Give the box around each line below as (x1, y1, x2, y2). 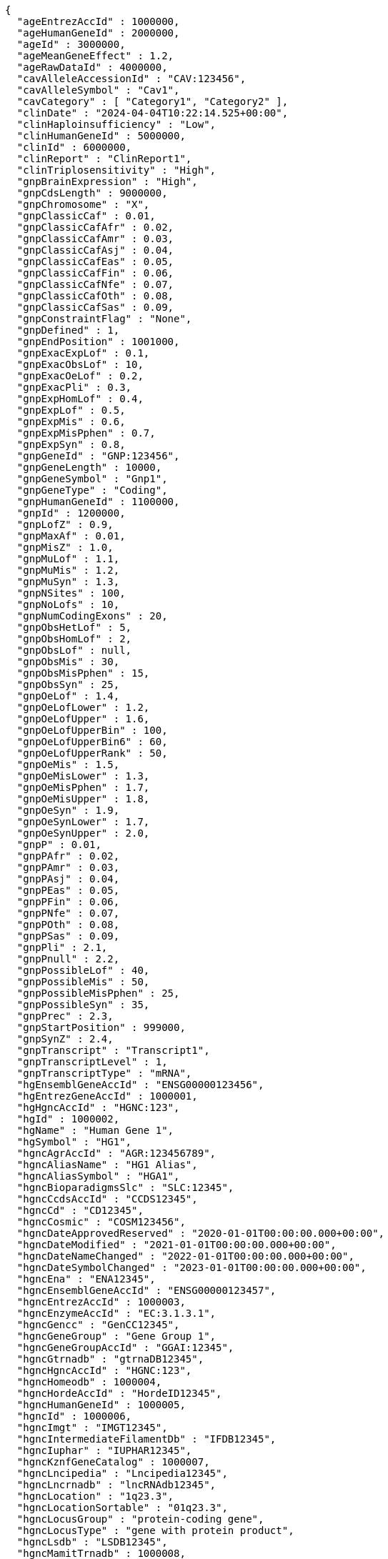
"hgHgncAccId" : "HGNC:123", (16, 1102, 180, 1113)
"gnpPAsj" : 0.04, (16, 873, 120, 885)
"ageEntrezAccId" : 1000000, (16, 16, 180, 27)
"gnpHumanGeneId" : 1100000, (16, 496, 180, 507)
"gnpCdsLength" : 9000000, (16, 187, 168, 199)
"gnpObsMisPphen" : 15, (16, 667, 150, 679)
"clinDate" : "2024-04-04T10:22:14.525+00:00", (16, 107, 289, 119)
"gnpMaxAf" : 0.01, (16, 530, 126, 542)
